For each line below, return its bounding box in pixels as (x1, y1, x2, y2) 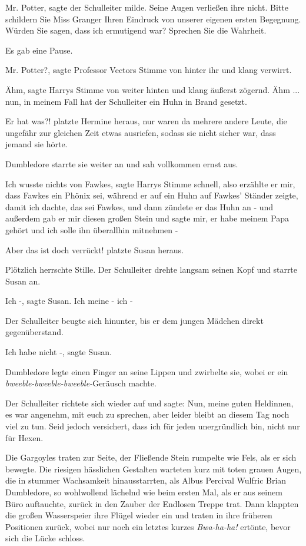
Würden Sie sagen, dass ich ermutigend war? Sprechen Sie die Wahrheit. (5, 24, 267, 37)
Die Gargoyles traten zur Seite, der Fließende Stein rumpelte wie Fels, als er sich (5, 451, 297, 464)
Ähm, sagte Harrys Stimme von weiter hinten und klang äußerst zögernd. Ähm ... (5, 83, 300, 95)
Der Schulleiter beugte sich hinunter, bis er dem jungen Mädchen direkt (5, 314, 264, 326)
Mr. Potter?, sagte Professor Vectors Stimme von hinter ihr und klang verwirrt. (5, 64, 292, 76)
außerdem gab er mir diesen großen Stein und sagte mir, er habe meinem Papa (5, 212, 290, 224)
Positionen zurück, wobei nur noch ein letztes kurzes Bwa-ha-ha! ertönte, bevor (5, 520, 291, 532)
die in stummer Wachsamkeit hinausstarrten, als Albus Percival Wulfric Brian (5, 474, 287, 487)
